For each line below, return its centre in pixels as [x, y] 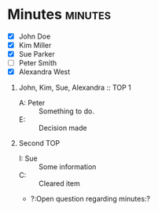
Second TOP [39, 143]
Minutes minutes [59, 15]
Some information [67, 167]
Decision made [62, 128]
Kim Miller [35, 45]
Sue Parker [37, 54]
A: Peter [32, 103]
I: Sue [28, 158]
